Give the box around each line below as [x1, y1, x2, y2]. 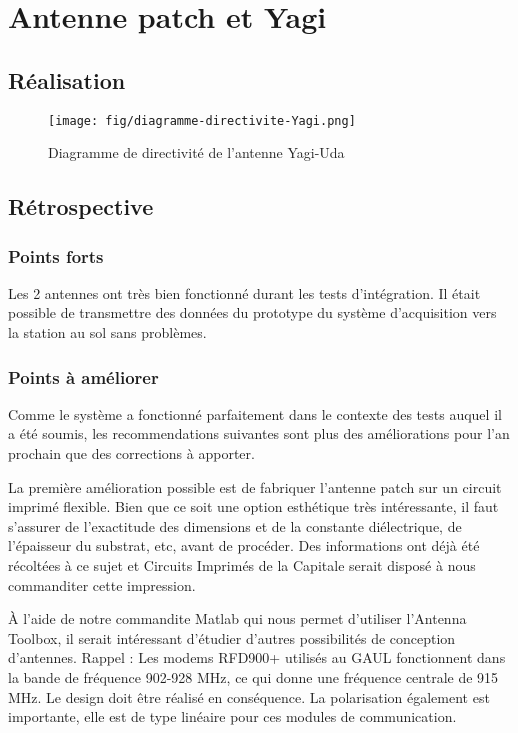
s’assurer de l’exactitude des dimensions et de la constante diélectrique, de [8, 515, 462, 536]
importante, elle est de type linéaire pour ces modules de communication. [8, 706, 457, 727]
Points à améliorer [8, 364, 159, 389]
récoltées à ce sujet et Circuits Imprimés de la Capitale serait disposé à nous [8, 554, 476, 575]
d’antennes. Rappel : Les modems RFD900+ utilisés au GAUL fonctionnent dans [8, 647, 506, 668]
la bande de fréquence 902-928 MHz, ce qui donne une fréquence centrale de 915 [8, 666, 499, 687]
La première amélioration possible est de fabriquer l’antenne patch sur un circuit [8, 476, 502, 497]
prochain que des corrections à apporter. [8, 443, 255, 464]
